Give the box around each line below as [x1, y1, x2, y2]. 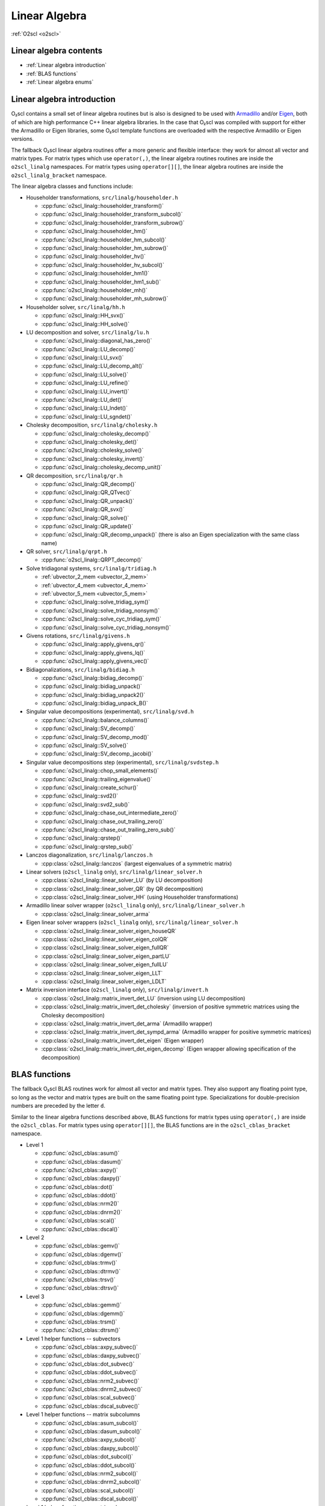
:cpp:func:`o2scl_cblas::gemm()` [41, 1301, 122, 1308]
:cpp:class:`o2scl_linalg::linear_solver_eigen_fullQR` [41, 944, 169, 951]
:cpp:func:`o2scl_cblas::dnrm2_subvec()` [41, 1386, 143, 1393]
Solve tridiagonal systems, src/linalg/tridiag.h [26, 564, 156, 572]
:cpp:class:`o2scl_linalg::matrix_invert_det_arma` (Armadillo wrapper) [41, 1020, 213, 1027]
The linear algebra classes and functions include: [11, 183, 134, 190]
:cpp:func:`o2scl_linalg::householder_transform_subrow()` [41, 219, 185, 226]
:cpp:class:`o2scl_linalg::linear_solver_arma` [41, 910, 150, 917]
